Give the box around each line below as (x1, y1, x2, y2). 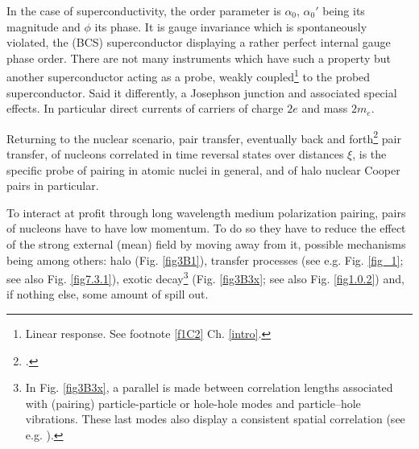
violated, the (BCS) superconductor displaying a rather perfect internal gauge (6, 34, 391, 51)
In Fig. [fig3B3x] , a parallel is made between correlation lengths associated (25, 379, 393, 396)
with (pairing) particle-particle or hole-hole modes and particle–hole (25, 394, 361, 411)
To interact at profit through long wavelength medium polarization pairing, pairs (6, 204, 406, 220)
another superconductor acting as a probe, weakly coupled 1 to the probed (6, 66, 371, 85)
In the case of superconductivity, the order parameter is (6, 2, 281, 19)
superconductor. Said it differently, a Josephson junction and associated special (6, 84, 397, 101)
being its (322, 2, 365, 19)
